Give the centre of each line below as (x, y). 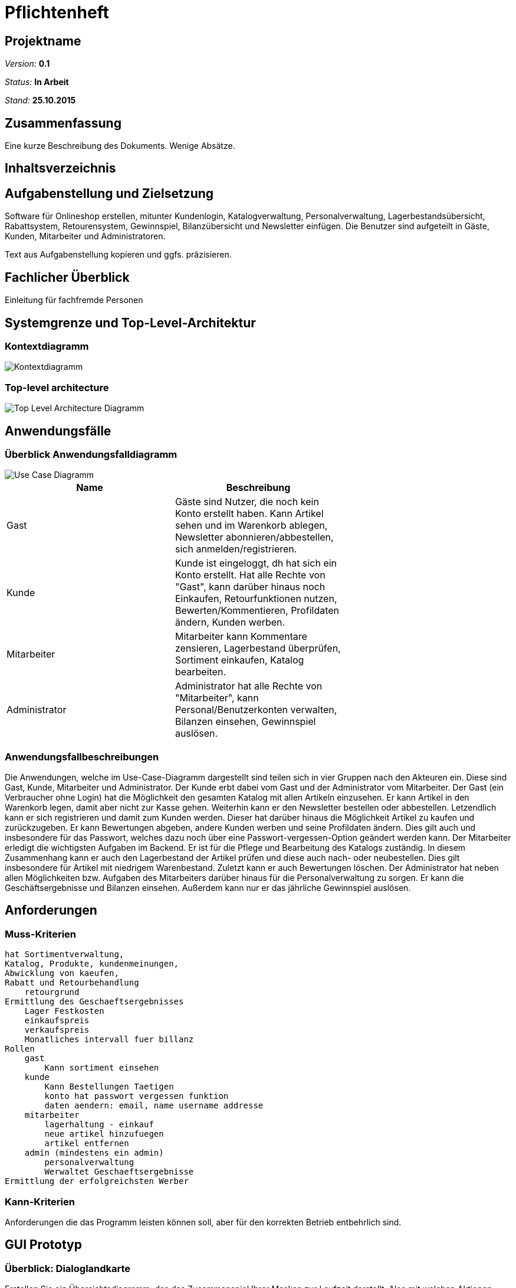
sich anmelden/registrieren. (236, 549)
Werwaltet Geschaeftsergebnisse (119, 1172)
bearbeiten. (200, 672)
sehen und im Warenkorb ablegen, (251, 526)
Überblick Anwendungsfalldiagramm (91, 454)
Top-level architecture (57, 387)
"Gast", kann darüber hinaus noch (250, 587)
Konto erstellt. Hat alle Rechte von (250, 575)
